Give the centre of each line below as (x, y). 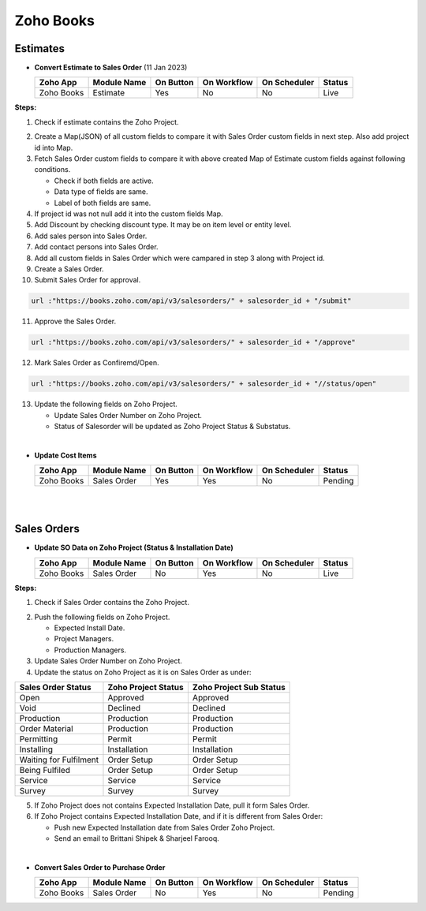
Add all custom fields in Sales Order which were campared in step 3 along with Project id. (179, 258)
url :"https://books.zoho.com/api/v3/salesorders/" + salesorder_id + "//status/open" (204, 384)
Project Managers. (84, 639)
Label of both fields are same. (103, 203)
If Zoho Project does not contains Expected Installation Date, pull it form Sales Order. (172, 805)
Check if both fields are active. (104, 181)
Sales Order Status (55, 687)
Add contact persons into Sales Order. (96, 247)
